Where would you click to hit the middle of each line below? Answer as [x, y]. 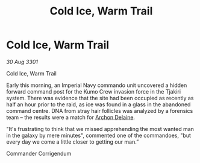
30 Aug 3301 [22, 62]
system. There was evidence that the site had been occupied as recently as [100, 98]
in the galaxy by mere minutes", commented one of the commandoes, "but [99, 135]
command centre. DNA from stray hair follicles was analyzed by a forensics [100, 110]
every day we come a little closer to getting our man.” [73, 142]
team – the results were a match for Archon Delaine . [71, 117]
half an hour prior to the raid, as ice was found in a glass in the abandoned [98, 104]
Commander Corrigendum [39, 153]
